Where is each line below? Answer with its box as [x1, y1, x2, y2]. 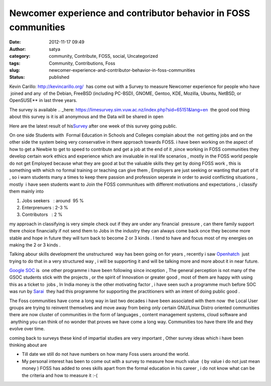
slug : [9, 67, 20, 73]
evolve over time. [9, 326, 45, 332]
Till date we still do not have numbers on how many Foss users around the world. [22, 351, 190, 357]
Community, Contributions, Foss [49, 60, 115, 66]
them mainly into [9, 188, 44, 194]
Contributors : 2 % [22, 211, 63, 218]
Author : [9, 46, 26, 52]
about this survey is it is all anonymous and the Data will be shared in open [9, 113, 164, 120]
